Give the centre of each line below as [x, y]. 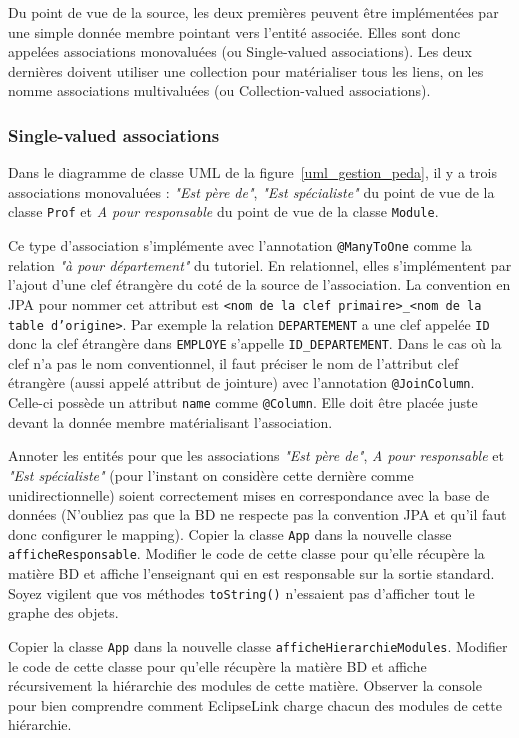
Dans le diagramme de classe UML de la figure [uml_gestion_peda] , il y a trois [252, 172]
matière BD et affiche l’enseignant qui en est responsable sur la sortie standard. [251, 573]
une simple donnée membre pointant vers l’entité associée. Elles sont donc [234, 31]
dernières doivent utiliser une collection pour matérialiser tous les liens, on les [246, 70]
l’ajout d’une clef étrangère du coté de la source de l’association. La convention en [259, 284]
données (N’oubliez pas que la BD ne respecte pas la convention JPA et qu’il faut [257, 514]
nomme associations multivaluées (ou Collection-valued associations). [219, 90]
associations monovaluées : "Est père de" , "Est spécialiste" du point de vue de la [251, 191]
